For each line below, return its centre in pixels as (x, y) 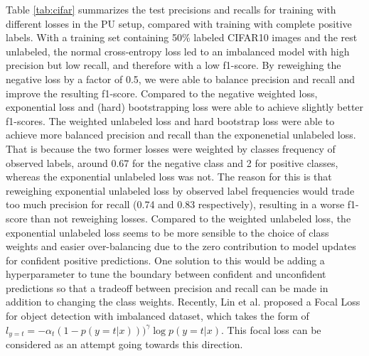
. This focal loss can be (271, 329)
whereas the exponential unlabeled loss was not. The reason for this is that (169, 177)
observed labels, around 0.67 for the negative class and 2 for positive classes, (172, 162)
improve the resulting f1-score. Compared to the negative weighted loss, (162, 93)
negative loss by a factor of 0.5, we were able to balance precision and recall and (181, 79)
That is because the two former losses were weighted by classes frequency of (171, 148)
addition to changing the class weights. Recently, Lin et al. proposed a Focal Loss (183, 302)
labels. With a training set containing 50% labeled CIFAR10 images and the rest (182, 37)
